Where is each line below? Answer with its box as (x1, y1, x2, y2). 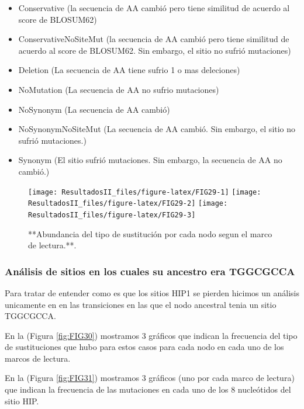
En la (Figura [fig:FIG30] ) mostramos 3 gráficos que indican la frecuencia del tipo (5, 329, 298, 341)
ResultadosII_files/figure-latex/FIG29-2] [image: (28, 199, 228, 208)
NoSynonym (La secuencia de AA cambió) (18, 103, 170, 115)
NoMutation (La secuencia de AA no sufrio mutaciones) (18, 83, 219, 95)
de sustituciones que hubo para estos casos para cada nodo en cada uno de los (5, 341, 284, 353)
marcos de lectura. (5, 352, 71, 364)
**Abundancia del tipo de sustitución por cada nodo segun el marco (28, 227, 272, 240)
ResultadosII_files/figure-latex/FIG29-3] (28, 210, 196, 219)
